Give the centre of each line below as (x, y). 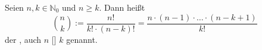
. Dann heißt (122, 7)
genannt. (82, 39)
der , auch (23, 39)
